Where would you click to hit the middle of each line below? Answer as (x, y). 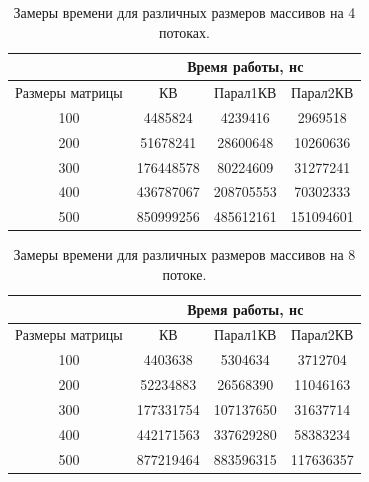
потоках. (184, 31)
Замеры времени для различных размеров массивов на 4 (184, 12)
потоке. (184, 273)
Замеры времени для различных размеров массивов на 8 (184, 254)
